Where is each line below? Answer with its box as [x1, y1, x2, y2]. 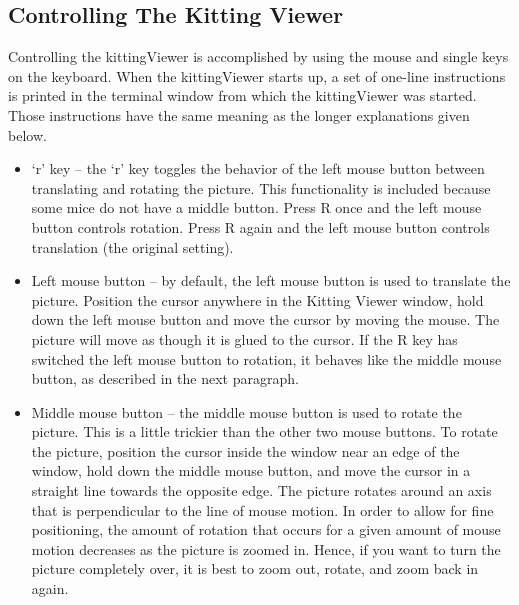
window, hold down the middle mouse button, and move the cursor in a [31, 460, 471, 481]
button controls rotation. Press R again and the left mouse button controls [31, 216, 490, 237]
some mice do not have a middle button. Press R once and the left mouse [31, 197, 482, 218]
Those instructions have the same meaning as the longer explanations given [8, 104, 470, 125]
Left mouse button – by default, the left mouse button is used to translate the [31, 270, 511, 291]
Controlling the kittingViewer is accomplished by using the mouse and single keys [8, 46, 509, 67]
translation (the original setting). [31, 236, 234, 257]
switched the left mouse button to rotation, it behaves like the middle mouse [31, 348, 502, 369]
